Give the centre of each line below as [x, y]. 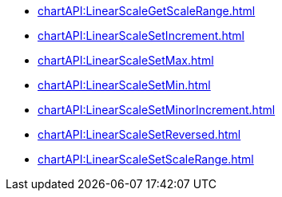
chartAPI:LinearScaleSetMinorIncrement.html [157, 110]
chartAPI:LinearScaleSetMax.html [126, 60]
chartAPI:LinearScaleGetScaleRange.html [147, 11]
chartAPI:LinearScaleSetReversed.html [139, 134]
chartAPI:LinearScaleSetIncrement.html [141, 35]
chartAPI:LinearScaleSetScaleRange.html [146, 159]
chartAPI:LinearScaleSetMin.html [124, 85]
